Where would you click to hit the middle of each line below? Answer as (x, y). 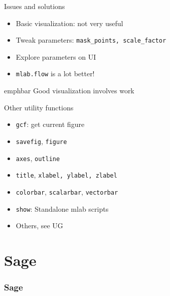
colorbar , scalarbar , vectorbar (67, 191)
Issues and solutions (35, 6)
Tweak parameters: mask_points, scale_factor (91, 40)
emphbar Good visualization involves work (69, 91)
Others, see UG (39, 226)
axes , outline (38, 158)
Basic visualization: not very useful (69, 23)
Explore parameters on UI (56, 56)
